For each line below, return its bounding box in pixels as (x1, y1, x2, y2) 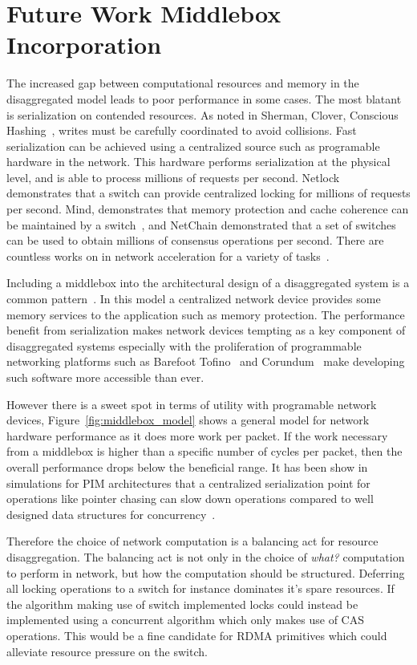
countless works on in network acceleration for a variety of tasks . (6, 247, 330, 264)
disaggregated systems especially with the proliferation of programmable (6, 337, 362, 354)
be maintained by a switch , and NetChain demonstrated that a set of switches (6, 216, 396, 233)
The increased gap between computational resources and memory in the (6, 75, 359, 91)
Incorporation (6, 28, 162, 61)
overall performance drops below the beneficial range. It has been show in (6, 458, 368, 475)
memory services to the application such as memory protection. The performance (6, 306, 405, 322)
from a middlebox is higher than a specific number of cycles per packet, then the (6, 443, 403, 460)
